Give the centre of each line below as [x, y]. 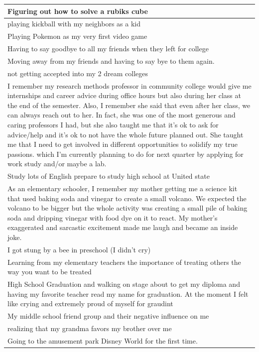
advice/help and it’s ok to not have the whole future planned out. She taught [126, 134]
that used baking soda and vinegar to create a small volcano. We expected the [127, 198]
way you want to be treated [50, 272]
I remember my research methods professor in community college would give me [129, 85]
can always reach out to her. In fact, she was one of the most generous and [122, 115]
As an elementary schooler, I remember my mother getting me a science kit [123, 188]
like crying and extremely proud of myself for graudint [90, 303]
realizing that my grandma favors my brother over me [90, 328]
